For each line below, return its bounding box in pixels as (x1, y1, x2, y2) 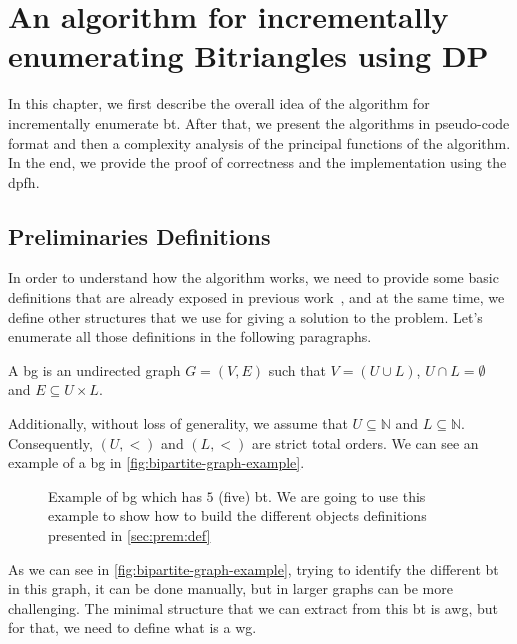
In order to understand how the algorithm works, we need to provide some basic (8, 267, 499, 288)
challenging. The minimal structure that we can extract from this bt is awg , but (8, 597, 499, 618)
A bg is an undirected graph (8, 359, 181, 380)
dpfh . (8, 171, 40, 192)
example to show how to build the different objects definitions (48, 505, 427, 526)
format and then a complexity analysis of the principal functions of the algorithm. (8, 132, 511, 153)
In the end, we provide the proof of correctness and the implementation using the (8, 152, 507, 173)
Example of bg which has (48, 485, 202, 506)
